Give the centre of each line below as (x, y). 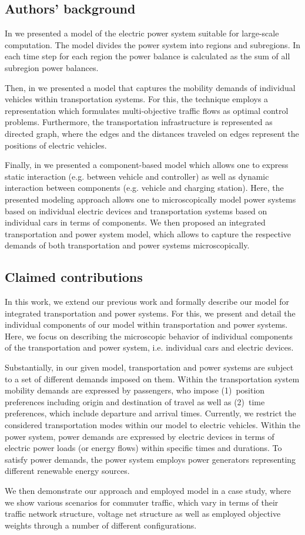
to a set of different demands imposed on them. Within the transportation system (152, 378)
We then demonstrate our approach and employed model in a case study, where (148, 490)
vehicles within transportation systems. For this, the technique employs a (137, 99)
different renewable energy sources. (67, 471)
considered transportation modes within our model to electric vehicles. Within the (152, 425)
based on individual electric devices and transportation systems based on (136, 211)
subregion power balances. (52, 67)
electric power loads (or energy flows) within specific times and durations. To (143, 448)
